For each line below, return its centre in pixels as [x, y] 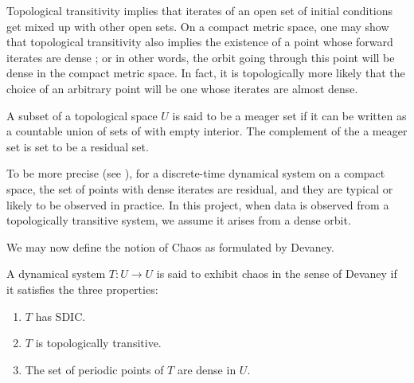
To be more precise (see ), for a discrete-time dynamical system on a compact [196, 173]
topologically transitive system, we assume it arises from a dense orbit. [179, 220]
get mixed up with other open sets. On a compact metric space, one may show [198, 26]
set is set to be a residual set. [78, 146]
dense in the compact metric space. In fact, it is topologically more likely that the [206, 73]
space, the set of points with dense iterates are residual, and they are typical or [200, 188]
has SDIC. [61, 316]
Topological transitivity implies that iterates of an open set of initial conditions [200, 10]
